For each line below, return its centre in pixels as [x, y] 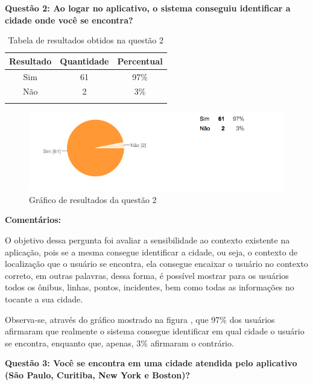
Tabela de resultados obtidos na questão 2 [86, 40]
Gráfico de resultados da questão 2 [93, 199]
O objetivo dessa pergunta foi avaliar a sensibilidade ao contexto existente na [147, 240]
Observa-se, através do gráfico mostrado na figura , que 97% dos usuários [140, 319]
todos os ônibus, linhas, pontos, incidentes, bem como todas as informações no [150, 287]
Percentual [140, 61]
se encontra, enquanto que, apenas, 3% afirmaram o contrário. [119, 343]
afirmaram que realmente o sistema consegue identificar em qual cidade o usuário [155, 331]
